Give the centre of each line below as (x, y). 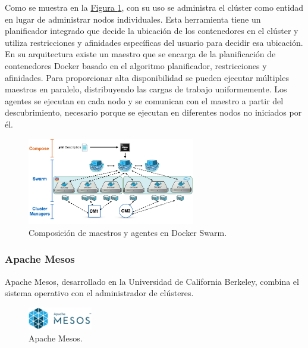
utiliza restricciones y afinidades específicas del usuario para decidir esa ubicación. (154, 42)
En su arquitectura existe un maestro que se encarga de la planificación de (140, 54)
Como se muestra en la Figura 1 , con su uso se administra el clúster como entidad (154, 7)
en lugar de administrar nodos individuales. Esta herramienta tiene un (133, 19)
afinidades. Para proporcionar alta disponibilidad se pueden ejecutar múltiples (147, 77)
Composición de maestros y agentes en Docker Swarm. (128, 232)
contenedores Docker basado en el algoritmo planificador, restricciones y (136, 65)
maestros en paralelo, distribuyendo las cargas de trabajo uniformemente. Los (146, 89)
